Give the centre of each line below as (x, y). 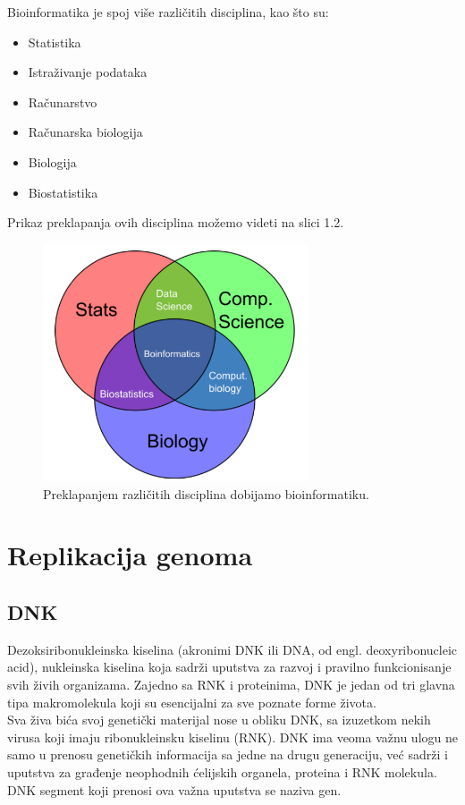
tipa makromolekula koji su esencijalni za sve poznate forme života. (192, 702)
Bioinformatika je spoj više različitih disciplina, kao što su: (168, 12)
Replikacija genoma (130, 555)
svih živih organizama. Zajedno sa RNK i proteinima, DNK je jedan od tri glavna (231, 685)
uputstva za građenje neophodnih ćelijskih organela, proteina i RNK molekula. (222, 772)
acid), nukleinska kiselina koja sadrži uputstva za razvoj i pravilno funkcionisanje (229, 667)
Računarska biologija (85, 132)
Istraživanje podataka (88, 72)
